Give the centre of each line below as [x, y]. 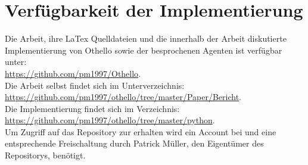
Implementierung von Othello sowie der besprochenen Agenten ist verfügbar [144, 50]
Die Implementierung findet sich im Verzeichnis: [92, 108]
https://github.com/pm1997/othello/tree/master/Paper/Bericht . [123, 97]
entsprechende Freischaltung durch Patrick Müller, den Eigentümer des [134, 143]
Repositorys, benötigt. [45, 155]
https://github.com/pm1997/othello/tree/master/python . [110, 120]
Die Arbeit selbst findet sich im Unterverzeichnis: [95, 85]
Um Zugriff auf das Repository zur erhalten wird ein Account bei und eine [141, 131]
